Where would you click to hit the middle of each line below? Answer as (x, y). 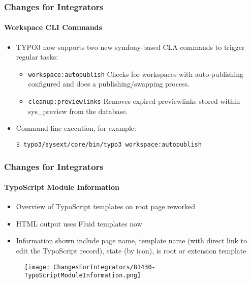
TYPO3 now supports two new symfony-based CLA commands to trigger (130, 47)
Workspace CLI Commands (53, 27)
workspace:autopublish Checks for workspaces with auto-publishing (136, 74)
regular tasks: (37, 57)
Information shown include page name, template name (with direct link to (132, 240)
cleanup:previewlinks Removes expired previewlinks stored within (134, 101)
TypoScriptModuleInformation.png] (83, 276)
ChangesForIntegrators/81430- (104, 267)
